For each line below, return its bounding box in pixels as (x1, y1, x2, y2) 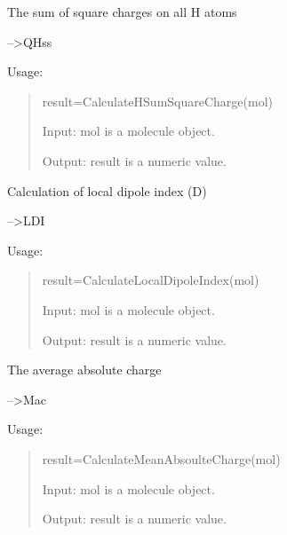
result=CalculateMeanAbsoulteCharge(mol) (42, 449, 281, 468)
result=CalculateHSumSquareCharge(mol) (42, 91, 274, 110)
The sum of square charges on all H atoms (7, 3, 237, 20)
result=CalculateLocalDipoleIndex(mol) (42, 271, 259, 289)
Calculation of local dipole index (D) (7, 181, 207, 200)
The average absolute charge (7, 360, 162, 379)
